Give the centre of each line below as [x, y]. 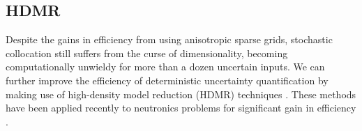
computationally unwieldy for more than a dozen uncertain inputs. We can [165, 67]
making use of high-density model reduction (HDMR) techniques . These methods [181, 94]
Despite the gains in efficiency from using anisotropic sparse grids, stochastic [169, 39]
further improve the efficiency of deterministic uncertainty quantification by [167, 80]
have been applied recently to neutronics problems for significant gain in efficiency [181, 108]
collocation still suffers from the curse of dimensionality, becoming [147, 53]
